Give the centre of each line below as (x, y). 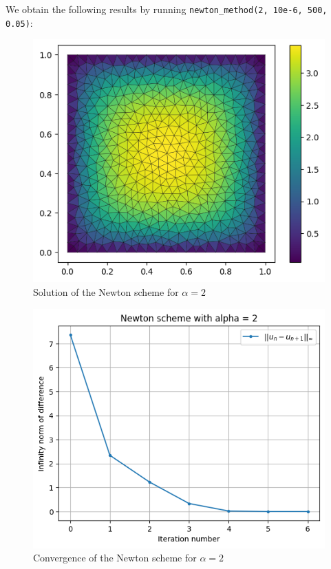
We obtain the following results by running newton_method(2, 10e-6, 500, (167, 9)
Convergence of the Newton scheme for (115, 558)
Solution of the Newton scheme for (106, 291)
